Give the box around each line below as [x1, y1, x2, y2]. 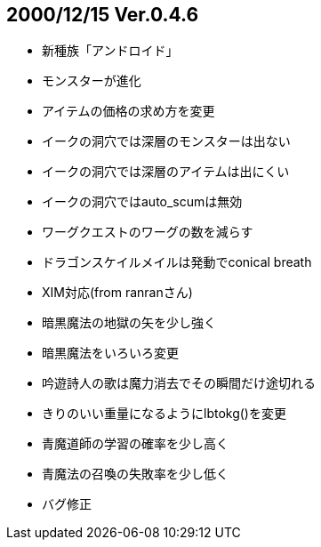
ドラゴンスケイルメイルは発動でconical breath [42, 254, 312, 270]
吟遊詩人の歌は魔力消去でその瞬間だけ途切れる [42, 375, 316, 391]
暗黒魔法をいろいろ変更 [42, 345, 179, 361]
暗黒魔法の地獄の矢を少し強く [42, 315, 216, 331]
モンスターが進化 [42, 73, 141, 89]
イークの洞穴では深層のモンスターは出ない [42, 133, 291, 149]
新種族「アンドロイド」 [42, 43, 179, 59]
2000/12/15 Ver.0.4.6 [6, 4, 199, 26]
